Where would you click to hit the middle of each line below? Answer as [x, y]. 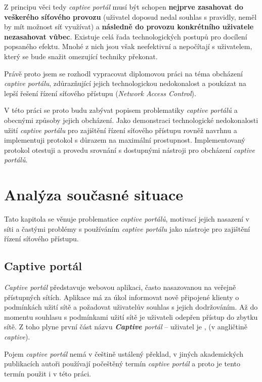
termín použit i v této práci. [48, 373]
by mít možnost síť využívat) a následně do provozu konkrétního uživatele [129, 27]
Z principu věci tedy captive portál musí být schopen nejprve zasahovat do [124, 7]
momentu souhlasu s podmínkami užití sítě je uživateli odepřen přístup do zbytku [131, 316]
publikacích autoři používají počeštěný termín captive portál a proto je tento [122, 364]
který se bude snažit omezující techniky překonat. [81, 56]
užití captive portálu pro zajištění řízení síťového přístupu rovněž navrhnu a [121, 130]
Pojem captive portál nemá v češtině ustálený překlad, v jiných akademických [124, 353]
